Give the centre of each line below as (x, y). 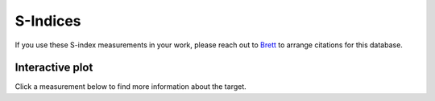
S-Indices (48, 21)
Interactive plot (54, 68)
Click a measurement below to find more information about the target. (131, 87)
